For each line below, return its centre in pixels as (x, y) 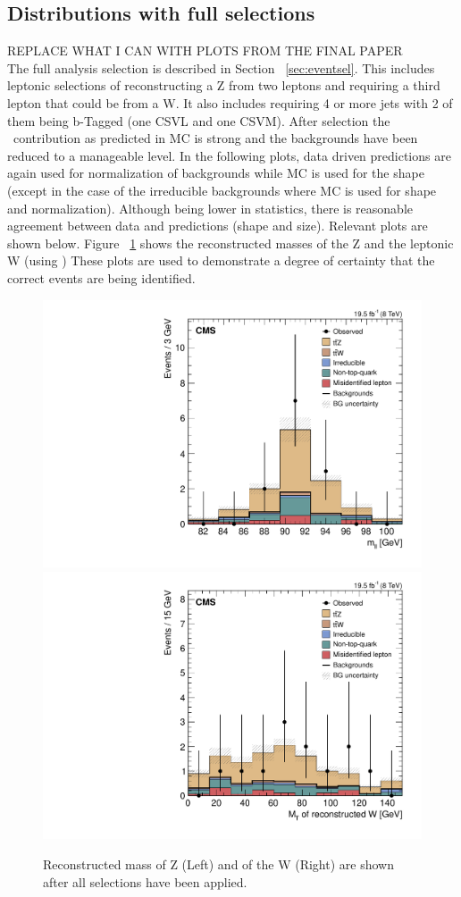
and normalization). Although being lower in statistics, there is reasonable (210, 208)
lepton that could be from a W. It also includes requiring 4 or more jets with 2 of (230, 102)
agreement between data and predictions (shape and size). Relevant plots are (218, 226)
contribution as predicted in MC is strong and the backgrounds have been (215, 138)
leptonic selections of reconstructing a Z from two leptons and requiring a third (224, 85)
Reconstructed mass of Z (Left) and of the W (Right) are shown (218, 864)
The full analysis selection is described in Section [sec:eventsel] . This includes (221, 67)
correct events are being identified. (101, 277)
